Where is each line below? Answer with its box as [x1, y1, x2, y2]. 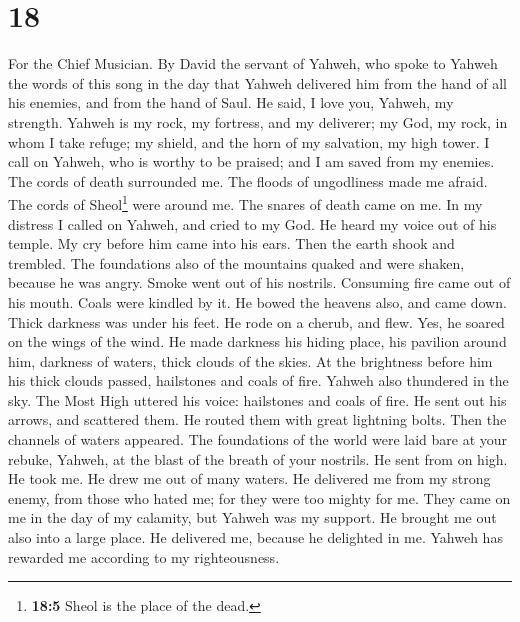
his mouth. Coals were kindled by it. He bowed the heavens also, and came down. [8, 291, 507, 312]
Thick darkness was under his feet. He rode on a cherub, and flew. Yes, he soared [8, 311, 505, 332]
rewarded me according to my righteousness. [8, 546, 280, 567]
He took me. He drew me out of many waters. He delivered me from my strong [8, 468, 491, 489]
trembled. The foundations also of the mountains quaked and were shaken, [8, 252, 465, 273]
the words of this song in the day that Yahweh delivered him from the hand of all [8, 72, 507, 93]
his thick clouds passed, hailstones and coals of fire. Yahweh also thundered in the [8, 370, 509, 391]
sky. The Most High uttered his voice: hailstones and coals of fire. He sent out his [8, 389, 507, 410]
